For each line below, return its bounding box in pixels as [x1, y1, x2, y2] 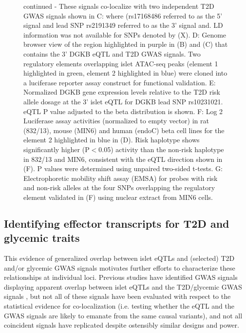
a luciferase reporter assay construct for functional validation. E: [23, 77, 216, 87]
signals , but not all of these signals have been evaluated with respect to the [4, 291, 231, 301]
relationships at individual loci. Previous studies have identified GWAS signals [4, 272, 238, 282]
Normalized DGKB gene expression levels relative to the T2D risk [23, 87, 220, 97]
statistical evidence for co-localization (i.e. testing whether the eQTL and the [4, 301, 234, 311]
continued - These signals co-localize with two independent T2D [23, 1, 214, 11]
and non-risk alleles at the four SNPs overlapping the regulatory [23, 182, 215, 193]
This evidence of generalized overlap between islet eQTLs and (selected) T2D [4, 253, 235, 263]
